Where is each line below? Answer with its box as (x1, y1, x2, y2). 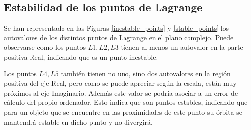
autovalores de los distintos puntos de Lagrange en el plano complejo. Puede (4, 32, 234, 42)
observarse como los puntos (4, 42, 86, 52)
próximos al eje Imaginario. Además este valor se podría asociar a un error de (4, 87, 238, 97)
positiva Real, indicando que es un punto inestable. (4, 51, 158, 62)
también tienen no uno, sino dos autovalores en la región (61, 68, 231, 78)
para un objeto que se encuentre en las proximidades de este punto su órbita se (4, 106, 242, 117)
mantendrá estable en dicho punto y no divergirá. (4, 116, 153, 127)
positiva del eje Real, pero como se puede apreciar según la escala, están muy (4, 78, 237, 88)
